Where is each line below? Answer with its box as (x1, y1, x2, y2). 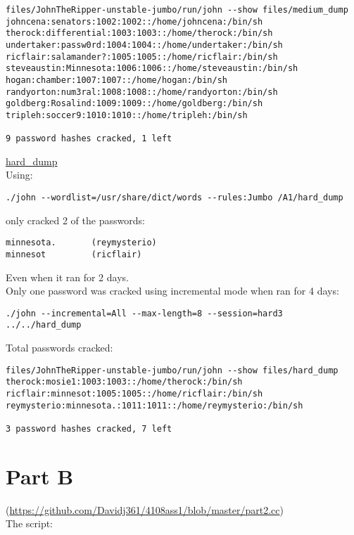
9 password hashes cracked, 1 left (6, 134, 172, 144)
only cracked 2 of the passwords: (6, 212, 145, 227)
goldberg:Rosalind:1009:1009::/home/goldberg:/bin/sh (6, 98, 263, 109)
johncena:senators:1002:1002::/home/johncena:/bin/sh (6, 16, 263, 27)
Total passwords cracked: (6, 340, 113, 355)
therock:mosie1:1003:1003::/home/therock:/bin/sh (6, 377, 243, 387)
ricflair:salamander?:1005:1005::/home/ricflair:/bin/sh (6, 51, 278, 62)
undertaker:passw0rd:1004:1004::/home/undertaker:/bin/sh (6, 39, 283, 50)
